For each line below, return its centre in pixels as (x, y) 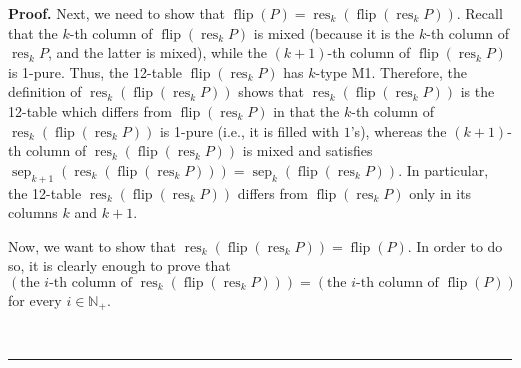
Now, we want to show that (92, 245)
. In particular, (443, 169)
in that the (306, 110)
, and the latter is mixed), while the (157, 52)
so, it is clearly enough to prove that (119, 265)
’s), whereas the (398, 130)
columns (33, 212)
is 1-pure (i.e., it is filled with (249, 130)
